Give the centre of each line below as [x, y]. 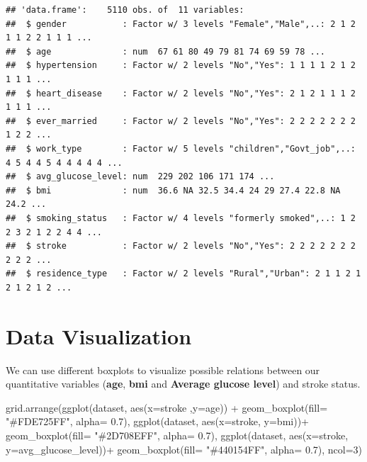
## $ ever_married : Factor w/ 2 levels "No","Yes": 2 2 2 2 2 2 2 [181, 121]
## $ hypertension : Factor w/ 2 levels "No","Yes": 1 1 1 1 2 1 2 [181, 66]
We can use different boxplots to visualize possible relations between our [163, 370]
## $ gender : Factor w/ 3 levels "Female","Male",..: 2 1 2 [181, 24]
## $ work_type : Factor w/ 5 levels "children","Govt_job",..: [181, 148]
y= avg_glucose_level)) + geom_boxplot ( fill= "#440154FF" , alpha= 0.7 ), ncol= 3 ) [184, 449]
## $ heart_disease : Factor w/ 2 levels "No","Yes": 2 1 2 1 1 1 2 [181, 93]
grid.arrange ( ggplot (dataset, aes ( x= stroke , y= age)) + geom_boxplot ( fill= [167, 407]
